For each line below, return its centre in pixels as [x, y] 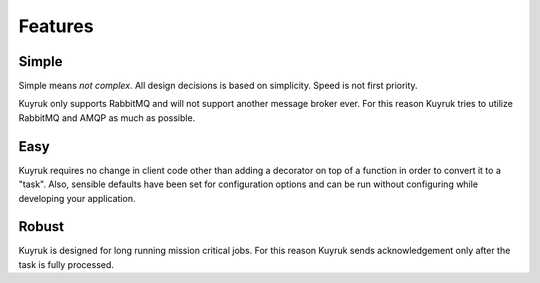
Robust [41, 226]
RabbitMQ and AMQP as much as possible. [107, 117]
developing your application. [77, 198]
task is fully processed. [66, 264]
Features [56, 26]
